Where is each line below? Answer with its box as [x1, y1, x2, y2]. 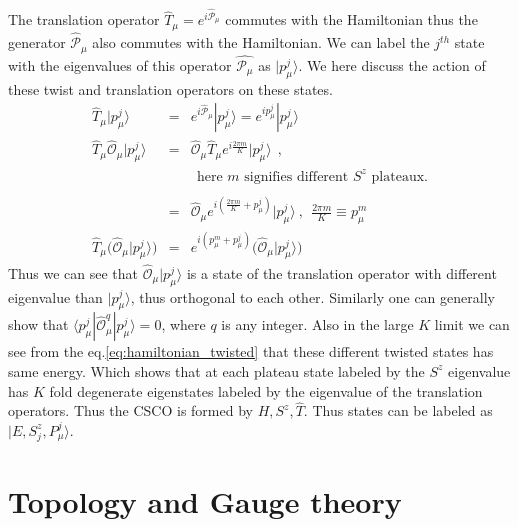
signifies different [244, 169, 349, 184]
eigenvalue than [8, 286, 103, 307]
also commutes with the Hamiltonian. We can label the [92, 32, 430, 53]
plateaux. [371, 169, 428, 184]
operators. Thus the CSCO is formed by [8, 400, 253, 421]
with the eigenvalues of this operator [8, 54, 232, 75]
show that [8, 314, 69, 335]
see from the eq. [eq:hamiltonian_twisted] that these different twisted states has [8, 341, 494, 362]
